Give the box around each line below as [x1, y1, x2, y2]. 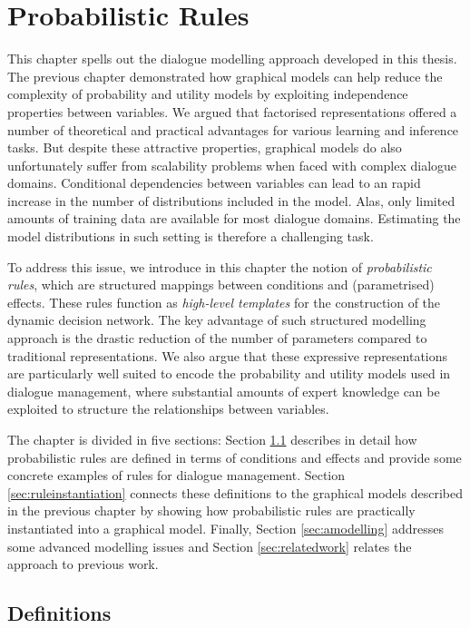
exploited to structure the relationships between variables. [7, 399, 329, 418]
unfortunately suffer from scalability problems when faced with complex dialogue [7, 155, 457, 174]
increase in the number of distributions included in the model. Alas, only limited [7, 191, 455, 210]
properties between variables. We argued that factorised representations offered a [7, 102, 457, 121]
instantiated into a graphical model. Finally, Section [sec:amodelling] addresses [7, 518, 444, 537]
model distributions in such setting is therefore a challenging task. [7, 227, 374, 246]
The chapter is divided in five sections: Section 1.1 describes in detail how [7, 430, 417, 448]
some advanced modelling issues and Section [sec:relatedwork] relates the [7, 536, 412, 555]
